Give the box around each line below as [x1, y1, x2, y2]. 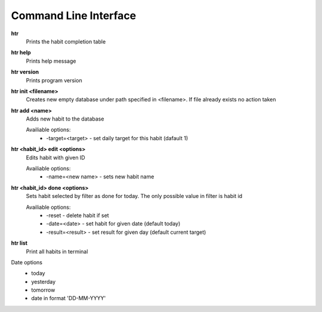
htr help [11, 49, 31, 56]
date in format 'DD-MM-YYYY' [31, 295, 106, 302]
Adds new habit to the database [26, 115, 104, 122]
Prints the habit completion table [26, 38, 106, 45]
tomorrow [31, 286, 55, 294]
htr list [11, 239, 28, 247]
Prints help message [26, 57, 76, 64]
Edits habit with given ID [26, 154, 86, 161]
